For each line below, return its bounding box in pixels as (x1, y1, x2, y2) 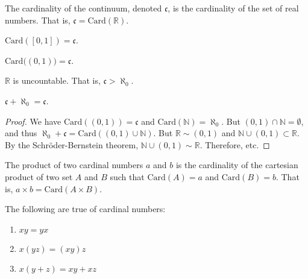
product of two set (5, 170, 73, 183)
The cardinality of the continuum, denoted (5, 2, 162, 14)
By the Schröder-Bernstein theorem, (5, 138, 139, 151)
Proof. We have (5, 114, 61, 127)
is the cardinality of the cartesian (175, 158, 298, 171)
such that (110, 170, 145, 183)
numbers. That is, (5, 13, 71, 26)
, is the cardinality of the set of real (168, 2, 299, 14)
